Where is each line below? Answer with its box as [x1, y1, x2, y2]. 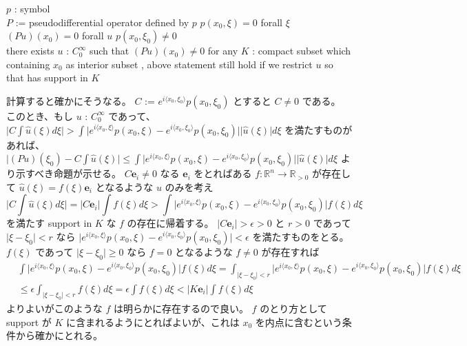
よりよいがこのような [6, 301, 103, 316]
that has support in [6, 70, 88, 85]
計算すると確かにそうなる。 [6, 93, 132, 108]
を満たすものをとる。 [252, 229, 349, 243]
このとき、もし [6, 108, 74, 123]
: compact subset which [252, 43, 351, 58]
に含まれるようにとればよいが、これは [66, 314, 240, 329]
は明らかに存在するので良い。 [113, 301, 249, 316]
